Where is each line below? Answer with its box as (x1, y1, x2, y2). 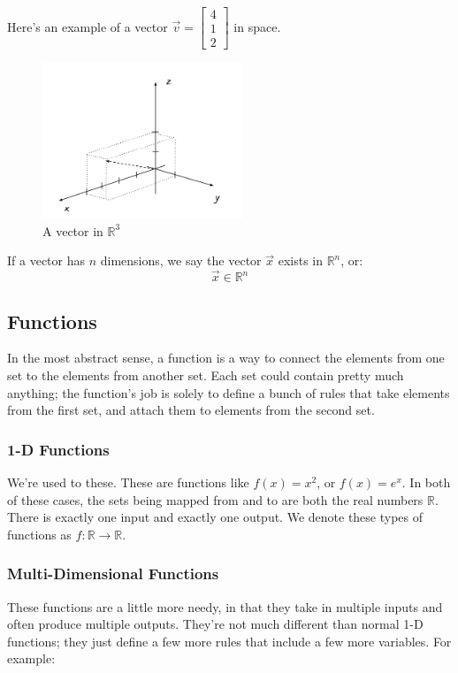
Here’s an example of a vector (7, 17, 168, 35)
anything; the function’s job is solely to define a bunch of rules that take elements (7, 383, 450, 402)
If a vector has (7, 251, 85, 270)
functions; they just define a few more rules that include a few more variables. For (7, 631, 452, 650)
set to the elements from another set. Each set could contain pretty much (7, 365, 404, 384)
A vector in (42, 221, 103, 240)
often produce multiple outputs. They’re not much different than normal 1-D (7, 615, 424, 633)
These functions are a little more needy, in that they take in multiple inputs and (7, 597, 443, 616)
